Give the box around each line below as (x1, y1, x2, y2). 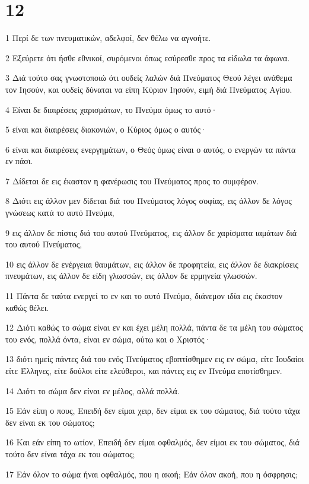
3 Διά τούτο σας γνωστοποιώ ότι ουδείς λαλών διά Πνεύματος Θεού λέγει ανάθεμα (5, 71, 292, 84)
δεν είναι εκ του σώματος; (5, 416, 95, 428)
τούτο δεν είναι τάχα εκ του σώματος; (5, 447, 135, 460)
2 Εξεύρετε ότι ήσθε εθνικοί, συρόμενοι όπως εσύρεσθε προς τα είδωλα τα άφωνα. (5, 51, 290, 64)
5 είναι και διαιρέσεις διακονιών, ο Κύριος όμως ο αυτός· (5, 123, 207, 136)
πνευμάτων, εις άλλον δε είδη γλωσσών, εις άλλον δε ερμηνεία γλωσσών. (5, 269, 257, 282)
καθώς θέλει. (5, 301, 49, 313)
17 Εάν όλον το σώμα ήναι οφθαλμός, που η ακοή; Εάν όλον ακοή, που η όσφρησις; (5, 467, 298, 480)
